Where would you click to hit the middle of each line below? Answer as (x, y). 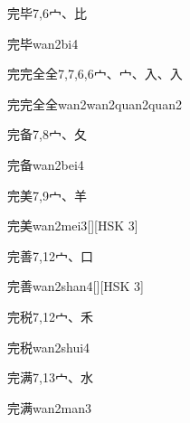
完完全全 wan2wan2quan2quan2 (95, 103)
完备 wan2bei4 (46, 164)
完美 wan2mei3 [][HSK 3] (73, 226)
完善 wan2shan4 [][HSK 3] (76, 286)
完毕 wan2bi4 (43, 43)
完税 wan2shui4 (49, 347)
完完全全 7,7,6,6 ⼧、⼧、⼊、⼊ (95, 74)
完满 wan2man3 (49, 407)
